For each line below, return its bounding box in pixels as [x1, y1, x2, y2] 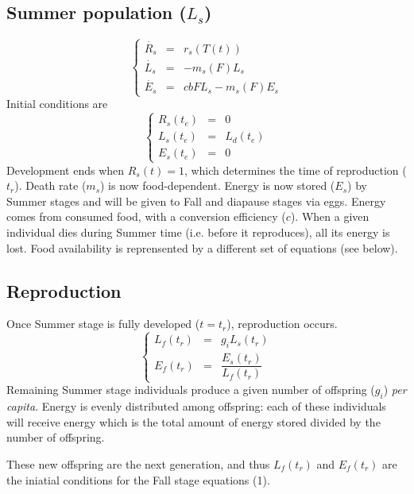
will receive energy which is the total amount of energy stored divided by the [6, 413, 381, 430]
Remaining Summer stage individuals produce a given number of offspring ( [6, 381, 375, 398]
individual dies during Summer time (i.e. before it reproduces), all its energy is [6, 223, 390, 240]
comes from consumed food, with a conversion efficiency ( [6, 208, 286, 225]
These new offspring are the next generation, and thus [6, 455, 270, 472]
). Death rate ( [14, 177, 87, 194]
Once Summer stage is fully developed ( [6, 315, 200, 332]
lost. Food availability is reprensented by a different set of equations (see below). [6, 239, 398, 256]
